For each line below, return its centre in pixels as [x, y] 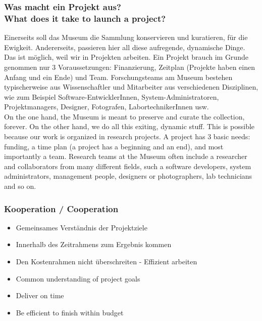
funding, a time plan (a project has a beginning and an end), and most [114, 146]
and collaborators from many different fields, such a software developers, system [128, 166]
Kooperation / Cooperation [61, 208]
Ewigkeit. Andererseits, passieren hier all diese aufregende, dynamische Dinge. [125, 47]
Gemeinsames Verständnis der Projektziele [82, 227]
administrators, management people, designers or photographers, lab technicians [128, 176]
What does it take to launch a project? [85, 18]
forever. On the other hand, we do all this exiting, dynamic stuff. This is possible [129, 126]
